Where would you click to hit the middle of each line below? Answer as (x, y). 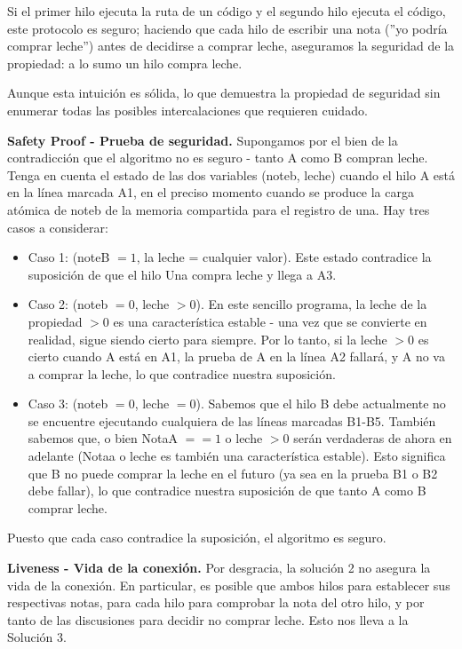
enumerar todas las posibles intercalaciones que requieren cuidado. (187, 110)
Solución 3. (37, 637)
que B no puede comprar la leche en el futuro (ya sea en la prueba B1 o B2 (233, 473)
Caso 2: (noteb (68, 304)
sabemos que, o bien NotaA (103, 438)
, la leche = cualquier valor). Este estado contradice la (284, 257)
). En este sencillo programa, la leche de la (311, 304)
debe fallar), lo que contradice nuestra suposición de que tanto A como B (227, 491)
